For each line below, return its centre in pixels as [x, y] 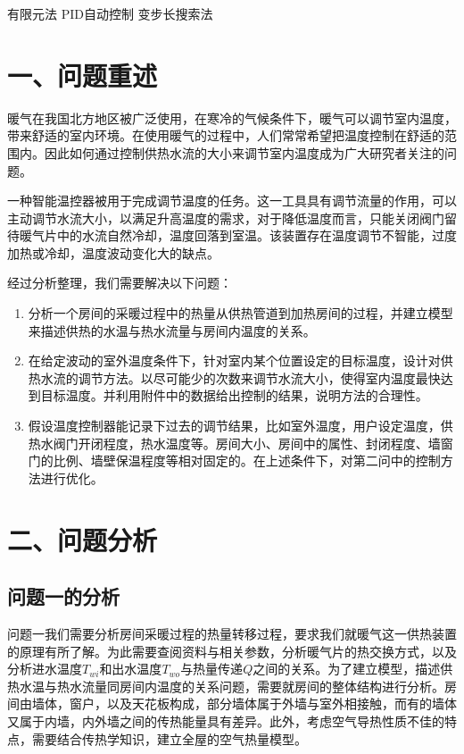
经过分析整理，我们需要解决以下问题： [120, 283]
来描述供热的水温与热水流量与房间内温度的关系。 [172, 330]
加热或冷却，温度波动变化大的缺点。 [113, 252]
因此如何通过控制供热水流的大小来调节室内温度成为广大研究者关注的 [244, 152]
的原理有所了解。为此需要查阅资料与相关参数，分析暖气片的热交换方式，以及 [232, 651]
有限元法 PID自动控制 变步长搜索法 [110, 13]
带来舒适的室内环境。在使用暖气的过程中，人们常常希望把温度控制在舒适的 [226, 135]
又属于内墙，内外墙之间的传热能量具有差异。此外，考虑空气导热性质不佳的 [226, 720]
